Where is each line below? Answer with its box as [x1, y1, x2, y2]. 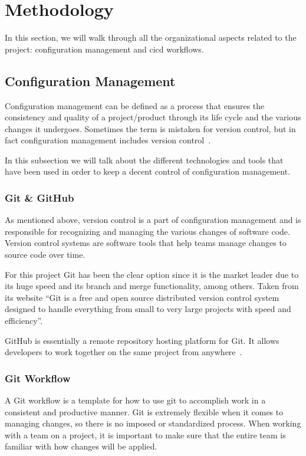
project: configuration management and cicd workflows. [5, 42, 204, 55]
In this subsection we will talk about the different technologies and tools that [5, 153, 284, 166]
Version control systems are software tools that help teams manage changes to [5, 237, 287, 249]
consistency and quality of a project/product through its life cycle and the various [5, 111, 301, 123]
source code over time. [5, 248, 85, 261]
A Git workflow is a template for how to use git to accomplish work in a [5, 394, 266, 406]
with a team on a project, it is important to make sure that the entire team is [5, 428, 286, 441]
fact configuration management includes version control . [5, 134, 211, 146]
